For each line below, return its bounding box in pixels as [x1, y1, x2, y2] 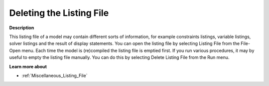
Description [9, 25, 34, 31]
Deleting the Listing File [9, 7, 109, 18]
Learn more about [9, 63, 47, 69]
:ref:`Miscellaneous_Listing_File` [21, 72, 88, 79]
